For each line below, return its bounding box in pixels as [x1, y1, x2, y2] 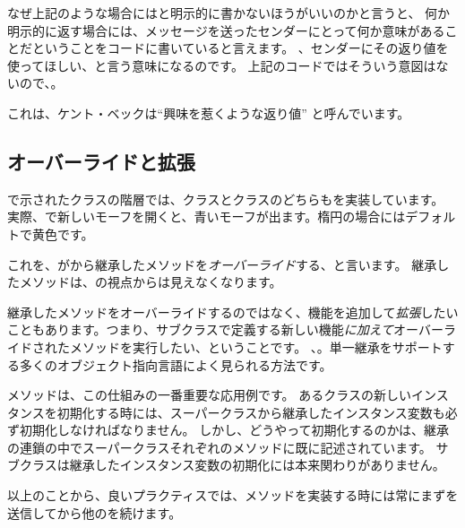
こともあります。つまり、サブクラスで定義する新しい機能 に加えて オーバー [7, 320, 443, 339]
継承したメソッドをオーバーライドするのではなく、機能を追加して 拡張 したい [7, 302, 459, 321]
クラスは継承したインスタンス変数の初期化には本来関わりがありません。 [19, 455, 445, 474]
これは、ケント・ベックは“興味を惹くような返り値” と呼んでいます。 [7, 103, 410, 122]
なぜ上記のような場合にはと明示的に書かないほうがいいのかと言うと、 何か [7, 4, 451, 22]
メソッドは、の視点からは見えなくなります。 [19, 273, 282, 291]
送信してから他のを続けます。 [7, 503, 182, 522]
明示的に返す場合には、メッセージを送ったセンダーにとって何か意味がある [7, 21, 445, 39]
